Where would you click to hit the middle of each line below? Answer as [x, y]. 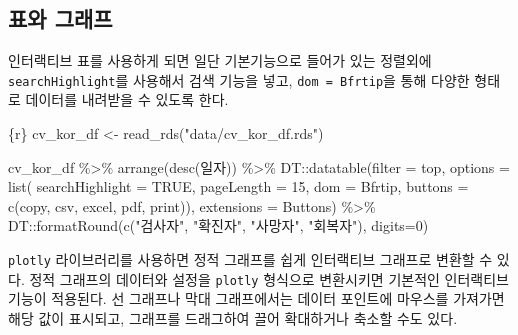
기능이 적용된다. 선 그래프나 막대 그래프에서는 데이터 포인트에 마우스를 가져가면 [256, 298]
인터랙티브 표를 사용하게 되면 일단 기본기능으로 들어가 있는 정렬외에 [220, 60]
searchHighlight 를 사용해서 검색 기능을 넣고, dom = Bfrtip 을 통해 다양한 [239, 79]
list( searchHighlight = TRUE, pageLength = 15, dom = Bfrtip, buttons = [238, 186]
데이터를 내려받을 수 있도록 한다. [127, 99]
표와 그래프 [60, 18]
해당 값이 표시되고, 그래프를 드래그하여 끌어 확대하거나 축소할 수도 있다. [233, 317]
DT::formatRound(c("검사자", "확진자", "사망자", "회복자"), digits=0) [218, 225]
